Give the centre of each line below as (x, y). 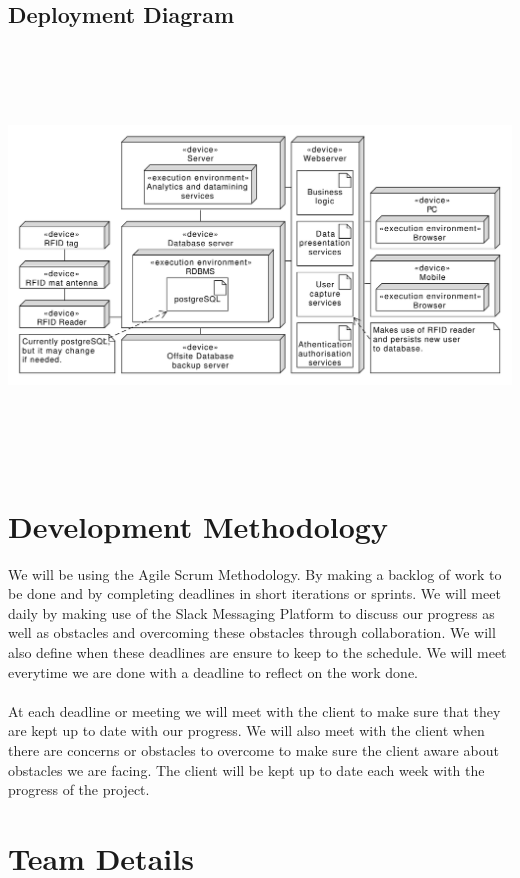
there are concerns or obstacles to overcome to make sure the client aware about (253, 750)
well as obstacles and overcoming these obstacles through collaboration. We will (252, 632)
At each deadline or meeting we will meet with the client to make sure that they (254, 710)
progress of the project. (79, 789)
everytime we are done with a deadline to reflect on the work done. (213, 671)
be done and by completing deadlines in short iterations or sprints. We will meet (254, 593)
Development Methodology (198, 525)
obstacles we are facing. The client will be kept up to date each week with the (246, 769)
